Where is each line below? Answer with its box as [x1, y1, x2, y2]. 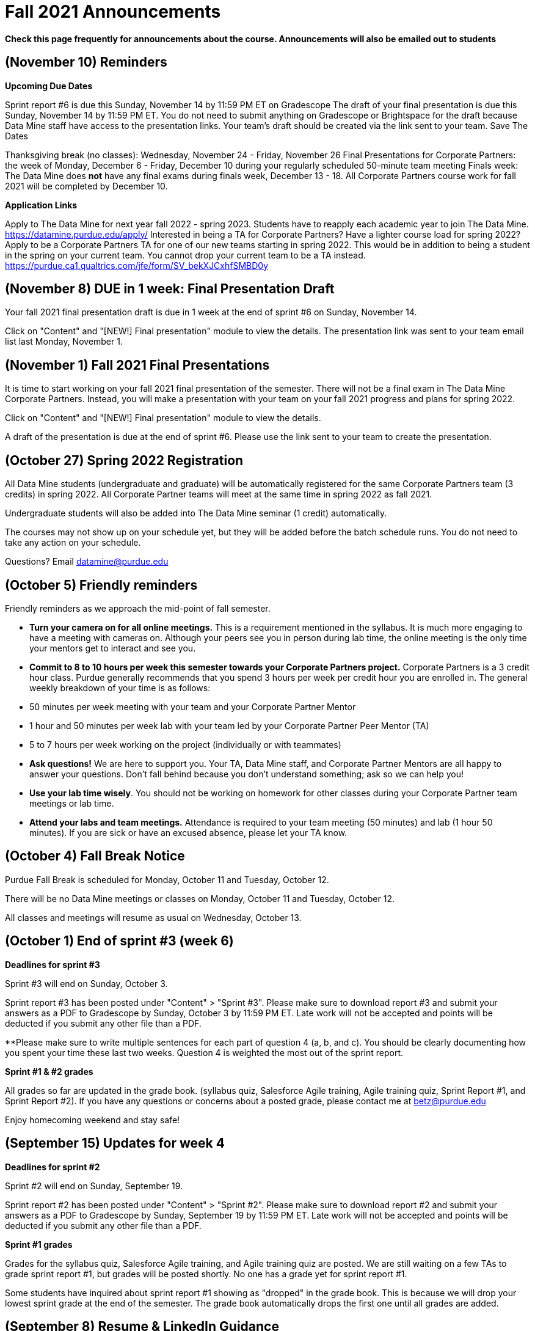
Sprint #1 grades [5, 1239, 73, 1250]
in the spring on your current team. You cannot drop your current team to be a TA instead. [5, 249, 366, 260]
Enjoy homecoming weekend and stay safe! [5, 1114, 180, 1125]
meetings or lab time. [29, 798, 114, 809]
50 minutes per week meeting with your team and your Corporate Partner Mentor [29, 701, 356, 712]
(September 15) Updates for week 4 [5, 1135, 225, 1151]
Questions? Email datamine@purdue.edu [5, 556, 169, 567]
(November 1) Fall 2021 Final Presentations [5, 357, 270, 373]
